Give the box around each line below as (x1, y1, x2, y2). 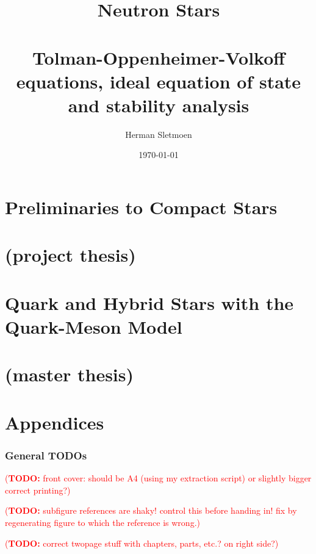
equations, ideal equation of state (16, 68, 301, 93)
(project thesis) (5, 242, 136, 267)
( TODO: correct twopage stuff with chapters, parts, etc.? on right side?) (5, 536, 279, 549)
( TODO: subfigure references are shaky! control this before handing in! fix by (5, 504, 297, 517)
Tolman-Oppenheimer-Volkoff (32, 45, 285, 70)
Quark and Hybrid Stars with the (5, 290, 294, 315)
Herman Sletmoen (125, 128, 192, 140)
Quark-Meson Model (5, 314, 182, 339)
